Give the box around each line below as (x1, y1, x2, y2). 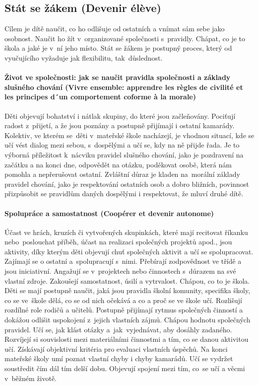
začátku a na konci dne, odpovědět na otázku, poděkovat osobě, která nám (4, 159, 232, 169)
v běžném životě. (4, 373, 57, 383)
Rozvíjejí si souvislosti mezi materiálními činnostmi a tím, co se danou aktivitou (4, 334, 249, 344)
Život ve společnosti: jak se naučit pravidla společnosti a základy (4, 72, 231, 82)
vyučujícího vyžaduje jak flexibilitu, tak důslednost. (4, 52, 163, 63)
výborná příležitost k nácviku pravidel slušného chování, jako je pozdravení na (4, 149, 244, 159)
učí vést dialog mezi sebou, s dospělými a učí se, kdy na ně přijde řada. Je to (4, 140, 240, 150)
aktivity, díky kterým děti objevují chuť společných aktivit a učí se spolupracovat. (4, 246, 254, 256)
